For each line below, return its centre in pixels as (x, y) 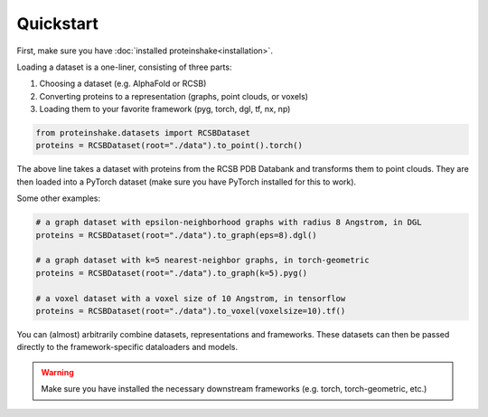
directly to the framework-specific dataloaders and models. (127, 347)
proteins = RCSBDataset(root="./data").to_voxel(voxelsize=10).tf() (191, 311)
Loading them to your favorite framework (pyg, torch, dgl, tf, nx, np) (165, 109)
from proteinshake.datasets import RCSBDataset (143, 133)
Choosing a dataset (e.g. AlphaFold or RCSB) (123, 84)
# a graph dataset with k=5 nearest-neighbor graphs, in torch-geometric (202, 261)
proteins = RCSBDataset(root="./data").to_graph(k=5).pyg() (172, 273)
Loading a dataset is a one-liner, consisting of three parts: (124, 67)
